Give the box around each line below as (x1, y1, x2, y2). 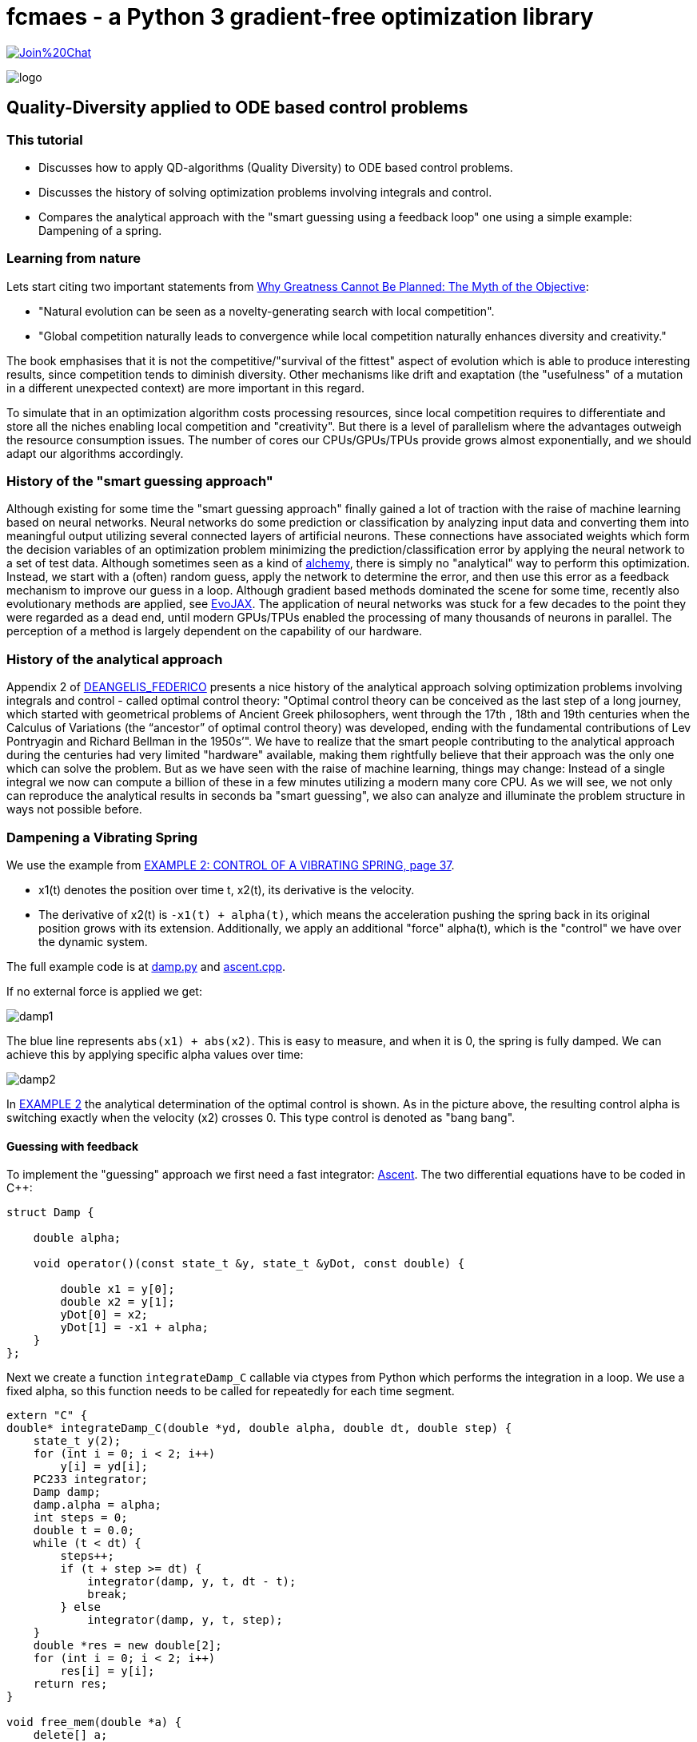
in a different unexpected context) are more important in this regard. (6, 380, 364, 395)
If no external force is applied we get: (6, 984, 202, 998)
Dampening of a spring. (38, 223, 162, 237)
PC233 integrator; (33, 1473, 149, 1486)
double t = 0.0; (33, 1524, 135, 1537)
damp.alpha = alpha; (33, 1498, 161, 1512)
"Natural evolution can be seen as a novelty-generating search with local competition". (38, 304, 495, 318)
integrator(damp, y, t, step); (87, 1613, 283, 1627)
